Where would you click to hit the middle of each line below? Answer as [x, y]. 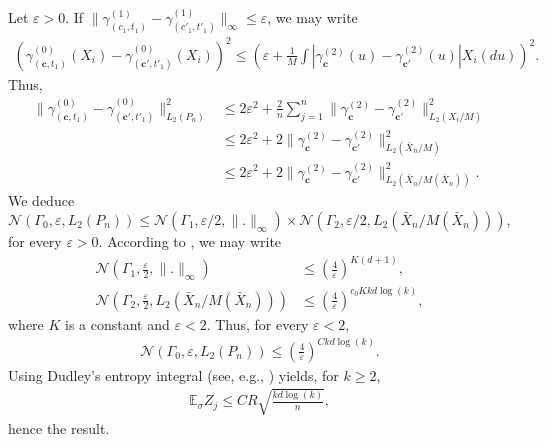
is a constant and [117, 323]
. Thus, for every [257, 323]
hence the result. [59, 427]
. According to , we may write [190, 241]
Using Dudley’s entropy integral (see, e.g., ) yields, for [173, 374]
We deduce [41, 200]
